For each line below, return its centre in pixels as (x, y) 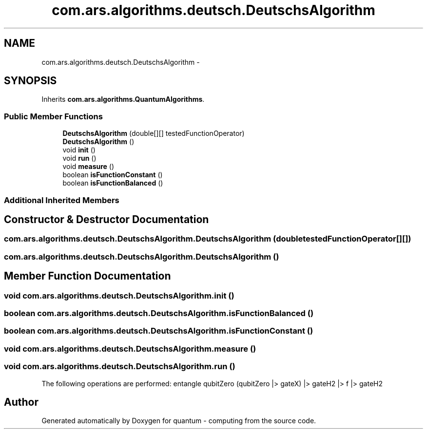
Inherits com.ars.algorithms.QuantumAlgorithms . (123, 99)
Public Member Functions (53, 116)
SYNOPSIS (30, 81)
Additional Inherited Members (62, 200)
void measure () (88, 167)
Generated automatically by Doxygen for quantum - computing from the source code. (179, 421)
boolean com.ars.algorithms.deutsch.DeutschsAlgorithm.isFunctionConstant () (159, 331)
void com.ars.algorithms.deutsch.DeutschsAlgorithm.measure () (130, 348)
